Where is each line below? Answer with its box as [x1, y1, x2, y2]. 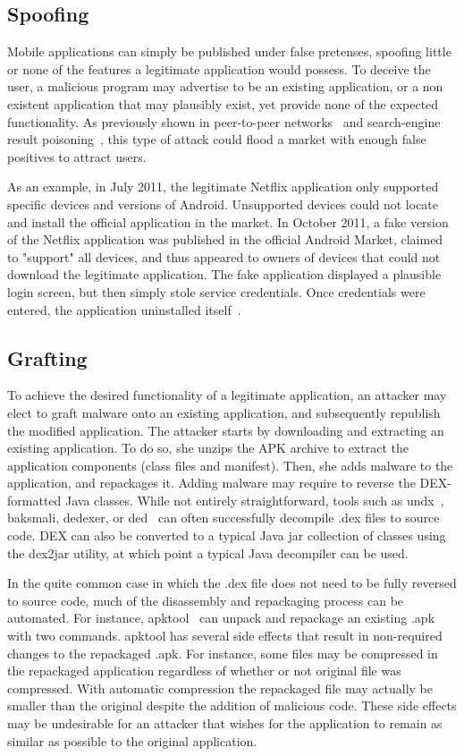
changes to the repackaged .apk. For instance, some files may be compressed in [7, 643, 438, 662]
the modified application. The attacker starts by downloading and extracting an [7, 420, 444, 439]
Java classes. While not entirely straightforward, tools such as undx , [64, 490, 444, 509]
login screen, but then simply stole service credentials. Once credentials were [7, 282, 426, 301]
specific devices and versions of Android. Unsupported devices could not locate [7, 194, 439, 213]
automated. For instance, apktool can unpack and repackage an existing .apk [7, 608, 435, 627]
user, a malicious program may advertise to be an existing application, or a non [7, 77, 443, 96]
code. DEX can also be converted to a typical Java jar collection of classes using [7, 526, 446, 545]
